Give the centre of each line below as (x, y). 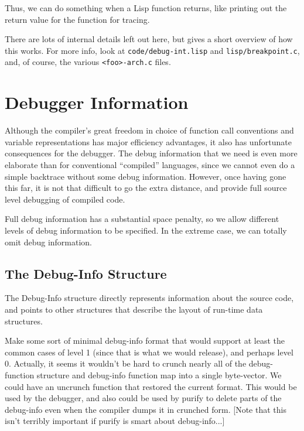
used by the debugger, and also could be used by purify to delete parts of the (143, 398)
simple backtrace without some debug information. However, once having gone (146, 176)
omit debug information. (49, 242)
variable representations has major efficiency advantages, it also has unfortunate (148, 141)
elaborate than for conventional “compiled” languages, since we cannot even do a (150, 165)
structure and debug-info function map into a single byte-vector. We (159, 374)
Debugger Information (97, 102)
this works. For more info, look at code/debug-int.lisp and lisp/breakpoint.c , (152, 50)
